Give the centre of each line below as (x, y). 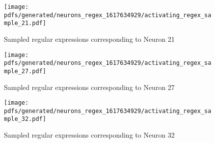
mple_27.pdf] (25, 71)
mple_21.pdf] (25, 23)
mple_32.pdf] (25, 119)
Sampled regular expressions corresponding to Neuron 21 (89, 39)
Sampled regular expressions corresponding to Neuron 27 (89, 87)
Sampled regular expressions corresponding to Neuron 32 (89, 135)
